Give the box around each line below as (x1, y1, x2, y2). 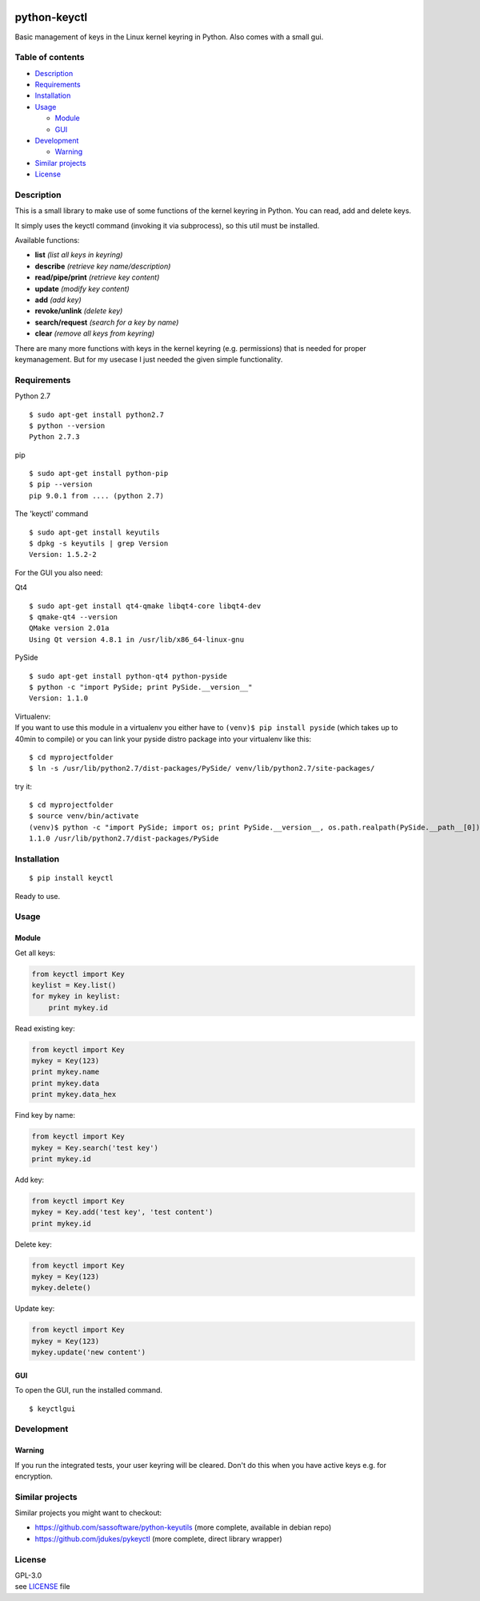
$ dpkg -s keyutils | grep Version (29, 539, 169, 548)
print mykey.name (31, 1067, 100, 1077)
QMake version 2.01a (29, 623, 110, 633)
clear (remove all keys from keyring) (34, 329, 155, 338)
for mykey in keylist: (31, 992, 121, 1001)
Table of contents (14, 52, 85, 63)
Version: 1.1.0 (29, 694, 89, 703)
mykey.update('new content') (31, 1348, 146, 1357)
